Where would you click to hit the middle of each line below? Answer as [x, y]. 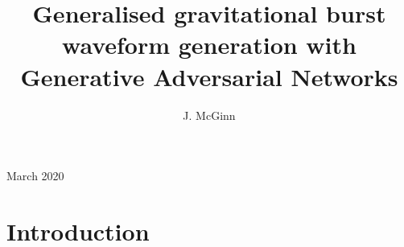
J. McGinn [209, 115]
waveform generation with [209, 45]
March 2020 [35, 176]
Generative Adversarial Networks [209, 76]
